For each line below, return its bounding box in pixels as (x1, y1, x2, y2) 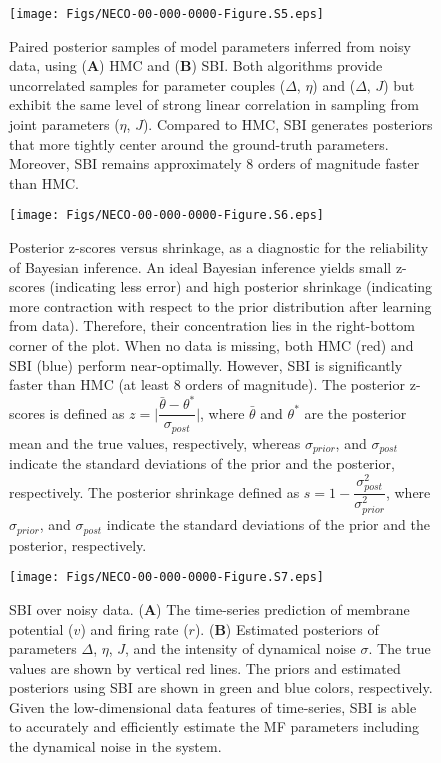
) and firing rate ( (80, 618, 189, 639)
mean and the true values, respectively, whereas (9, 432, 301, 453)
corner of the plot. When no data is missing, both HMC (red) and (9, 335, 414, 356)
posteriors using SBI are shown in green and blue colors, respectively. (9, 677, 433, 698)
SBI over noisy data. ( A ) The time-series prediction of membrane (9, 598, 410, 619)
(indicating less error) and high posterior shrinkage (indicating (49, 276, 433, 297)
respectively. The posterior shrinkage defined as (9, 481, 300, 502)
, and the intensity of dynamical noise (125, 638, 356, 659)
